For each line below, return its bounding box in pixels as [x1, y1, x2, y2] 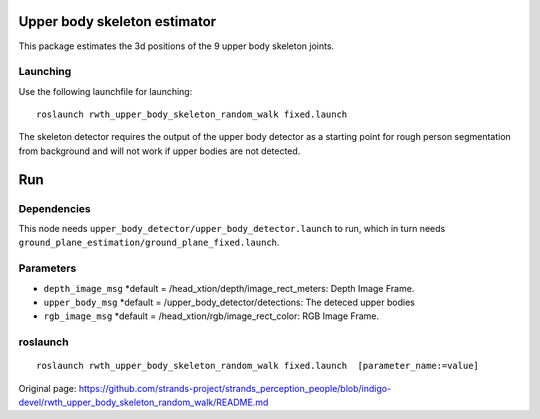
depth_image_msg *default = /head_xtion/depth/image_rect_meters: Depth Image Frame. [43, 282, 415, 294]
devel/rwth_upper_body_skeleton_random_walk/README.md [18, 396, 269, 409]
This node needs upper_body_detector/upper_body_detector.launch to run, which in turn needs [18, 222, 446, 234]
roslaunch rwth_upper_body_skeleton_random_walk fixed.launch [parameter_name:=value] [36, 360, 480, 372]
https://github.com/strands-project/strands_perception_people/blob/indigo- [78, 382, 392, 394]
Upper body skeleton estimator [18, 13, 217, 30]
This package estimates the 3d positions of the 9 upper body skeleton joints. [18, 40, 335, 52]
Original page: [18, 382, 77, 394]
